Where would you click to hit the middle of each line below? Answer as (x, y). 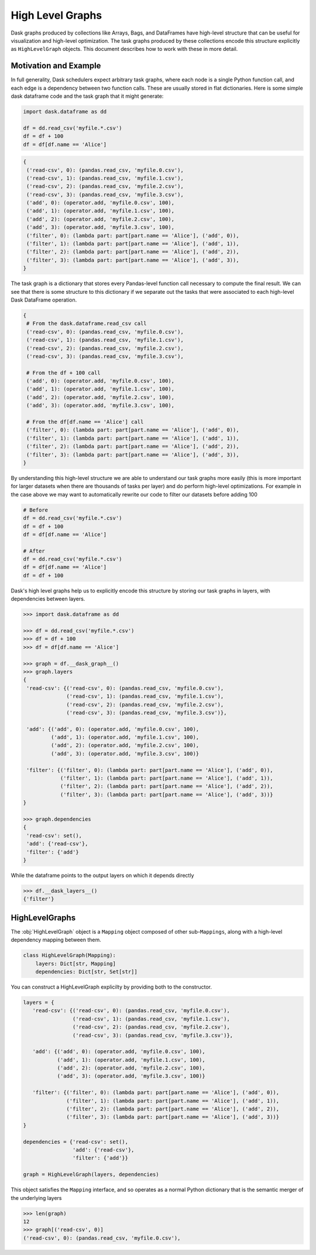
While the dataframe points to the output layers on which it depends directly (102, 875)
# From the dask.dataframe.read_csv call (87, 324)
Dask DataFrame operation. (44, 300)
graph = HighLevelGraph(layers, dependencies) (91, 1175)
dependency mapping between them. (56, 940)
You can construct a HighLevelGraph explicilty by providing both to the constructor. (111, 987)
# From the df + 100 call (63, 373)
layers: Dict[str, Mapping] (76, 963)
